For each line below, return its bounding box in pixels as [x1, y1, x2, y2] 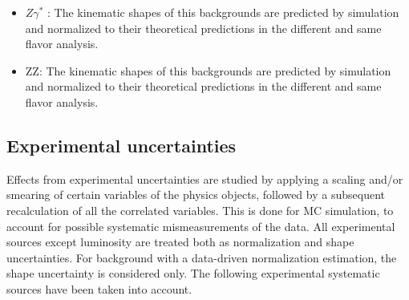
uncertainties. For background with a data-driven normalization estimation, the [6, 249, 397, 266]
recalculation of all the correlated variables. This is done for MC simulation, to [6, 201, 394, 218]
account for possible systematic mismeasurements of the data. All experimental [6, 217, 395, 234]
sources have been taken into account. [6, 280, 192, 297]
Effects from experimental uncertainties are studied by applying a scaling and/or [6, 170, 403, 187]
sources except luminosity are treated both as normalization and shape [6, 233, 354, 250]
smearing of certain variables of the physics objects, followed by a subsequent [6, 186, 385, 203]
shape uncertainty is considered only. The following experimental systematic [6, 265, 380, 282]
